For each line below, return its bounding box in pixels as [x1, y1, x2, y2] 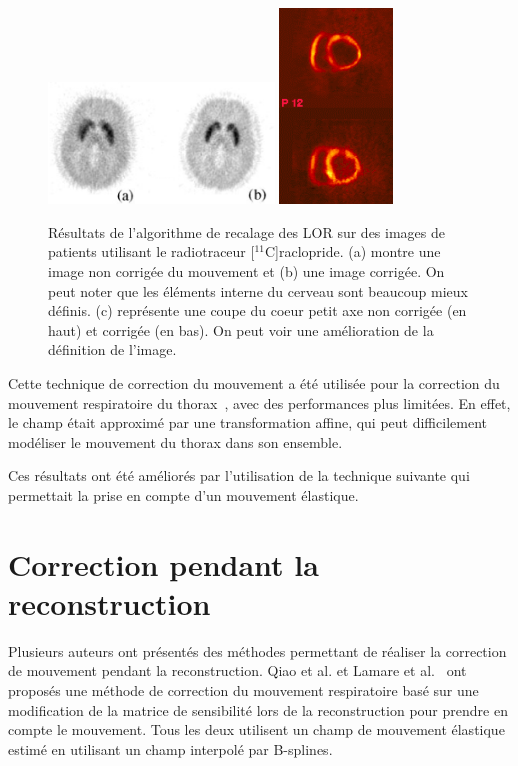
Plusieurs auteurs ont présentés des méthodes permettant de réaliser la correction [8, 640, 507, 661]
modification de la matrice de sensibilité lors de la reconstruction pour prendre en [8, 699, 508, 720]
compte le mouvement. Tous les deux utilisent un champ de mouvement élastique [8, 719, 505, 740]
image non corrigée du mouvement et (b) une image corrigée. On [48, 261, 445, 281]
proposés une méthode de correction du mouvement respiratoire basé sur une [8, 680, 479, 701]
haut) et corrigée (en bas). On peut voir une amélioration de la [48, 319, 434, 340]
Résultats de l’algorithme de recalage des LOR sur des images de [48, 221, 445, 242]
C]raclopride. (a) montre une [264, 241, 441, 262]
